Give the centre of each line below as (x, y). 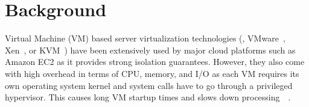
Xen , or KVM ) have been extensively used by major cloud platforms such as (150, 50)
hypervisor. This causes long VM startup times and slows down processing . (148, 97)
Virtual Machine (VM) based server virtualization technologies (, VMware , (145, 38)
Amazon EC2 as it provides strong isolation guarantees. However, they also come (155, 62)
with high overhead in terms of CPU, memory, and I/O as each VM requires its (152, 73)
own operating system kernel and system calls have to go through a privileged (149, 85)
